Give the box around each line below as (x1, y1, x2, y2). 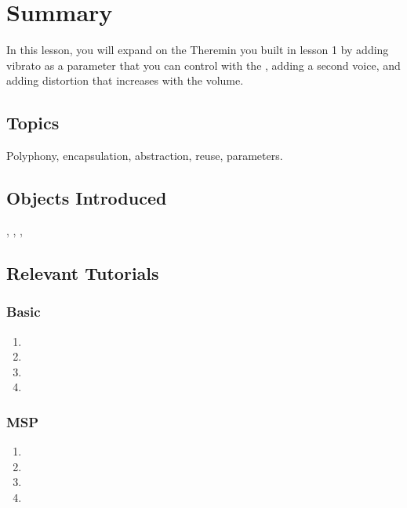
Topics (6, 111, 60, 135)
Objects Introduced (6, 186, 167, 210)
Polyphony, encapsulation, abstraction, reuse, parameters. (6, 147, 283, 164)
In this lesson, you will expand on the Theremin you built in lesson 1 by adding (6, 42, 389, 58)
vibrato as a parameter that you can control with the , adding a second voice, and (6, 56, 401, 73)
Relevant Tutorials (6, 260, 159, 285)
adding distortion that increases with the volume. (6, 72, 244, 89)
